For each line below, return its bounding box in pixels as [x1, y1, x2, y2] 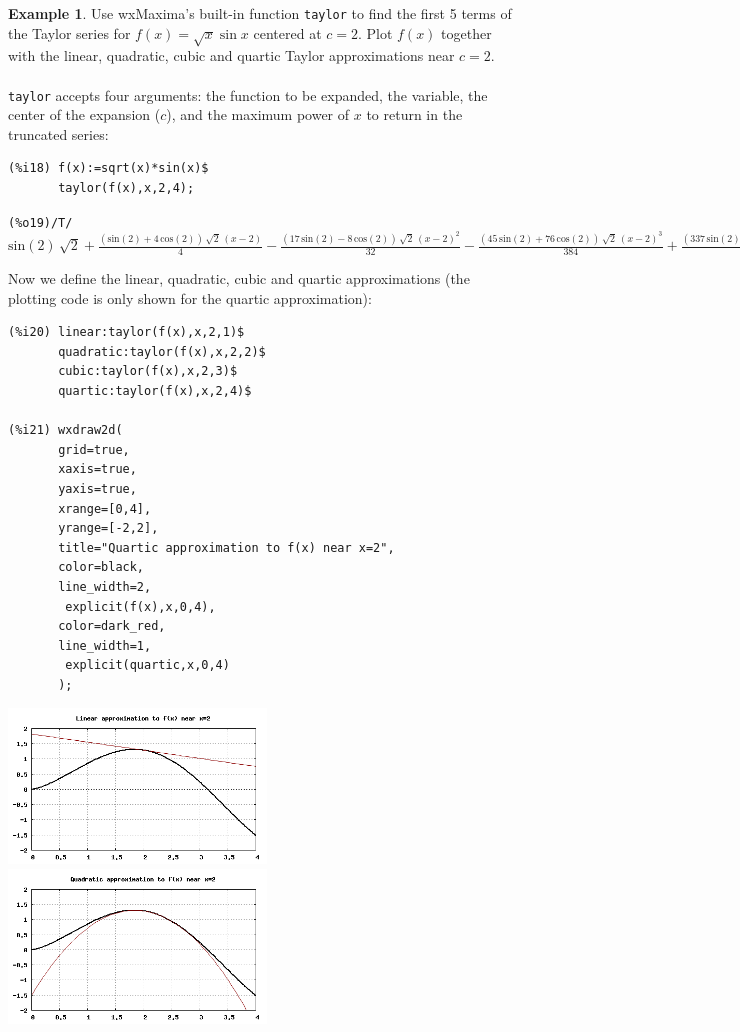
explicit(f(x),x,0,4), [65, 599, 216, 614]
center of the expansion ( [8, 104, 161, 125]
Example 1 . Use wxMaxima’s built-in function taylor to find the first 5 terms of [8, 3, 512, 23]
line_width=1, [58, 638, 152, 653]
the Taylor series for [8, 22, 131, 43]
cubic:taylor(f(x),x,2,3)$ [58, 364, 238, 379]
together [441, 22, 492, 43]
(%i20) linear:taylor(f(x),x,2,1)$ [8, 325, 245, 340]
